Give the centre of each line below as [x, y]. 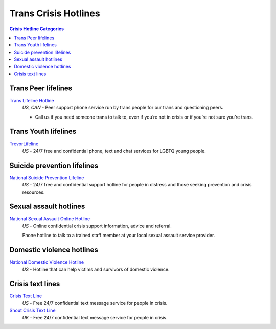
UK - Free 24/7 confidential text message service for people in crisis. [95, 317]
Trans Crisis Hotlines [55, 13]
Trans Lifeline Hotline [32, 100]
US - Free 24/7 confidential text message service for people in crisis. [95, 303]
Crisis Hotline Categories [37, 29]
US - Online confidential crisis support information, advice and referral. [97, 226]
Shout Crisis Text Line [32, 310]
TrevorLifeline [24, 144]
